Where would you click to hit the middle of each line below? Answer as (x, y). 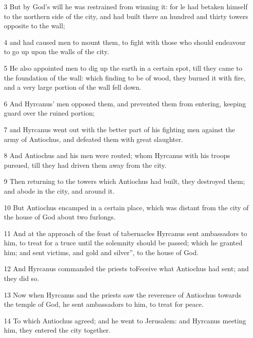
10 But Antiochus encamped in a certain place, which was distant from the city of (126, 207)
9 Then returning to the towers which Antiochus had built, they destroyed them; (125, 181)
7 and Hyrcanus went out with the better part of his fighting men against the (120, 129)
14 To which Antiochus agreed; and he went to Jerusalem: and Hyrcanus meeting (125, 320)
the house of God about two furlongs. (60, 217)
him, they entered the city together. (57, 330)
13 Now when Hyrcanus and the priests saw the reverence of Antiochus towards (123, 294)
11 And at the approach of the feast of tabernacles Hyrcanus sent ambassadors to (126, 233)
